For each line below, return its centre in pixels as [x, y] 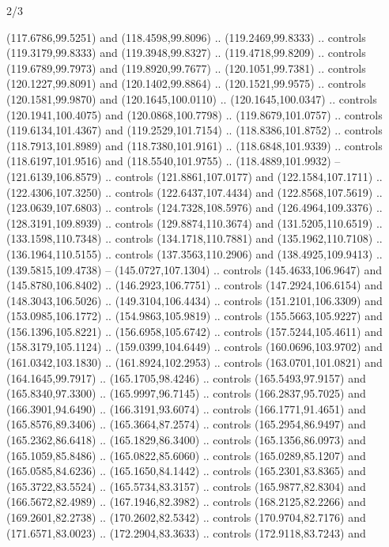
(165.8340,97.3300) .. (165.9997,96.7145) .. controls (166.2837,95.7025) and [186, 393]
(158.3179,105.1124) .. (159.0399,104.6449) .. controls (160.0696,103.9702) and [194, 347]
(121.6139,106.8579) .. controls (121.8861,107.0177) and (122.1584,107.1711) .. [194, 176]
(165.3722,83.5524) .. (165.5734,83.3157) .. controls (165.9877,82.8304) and [186, 486]
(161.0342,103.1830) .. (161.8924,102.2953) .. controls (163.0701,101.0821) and [194, 362]
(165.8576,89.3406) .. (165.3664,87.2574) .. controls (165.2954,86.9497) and [186, 424]
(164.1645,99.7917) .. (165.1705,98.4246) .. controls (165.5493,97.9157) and [186, 377]
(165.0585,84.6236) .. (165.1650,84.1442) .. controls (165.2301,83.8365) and [186, 471]
